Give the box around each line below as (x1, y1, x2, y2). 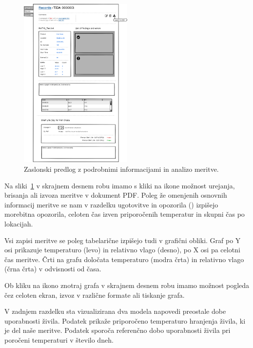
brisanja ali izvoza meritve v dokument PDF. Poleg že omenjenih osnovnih (4, 190, 227, 200)
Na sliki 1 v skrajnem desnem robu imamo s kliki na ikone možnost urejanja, (4, 180, 235, 190)
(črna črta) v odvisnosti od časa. (4, 264, 101, 274)
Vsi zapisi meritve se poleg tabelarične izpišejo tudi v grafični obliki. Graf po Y (4, 235, 241, 245)
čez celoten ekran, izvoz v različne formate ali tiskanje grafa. (4, 289, 185, 300)
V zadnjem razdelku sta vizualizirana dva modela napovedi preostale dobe (4, 306, 226, 316)
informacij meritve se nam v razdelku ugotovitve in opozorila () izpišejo (4, 199, 218, 209)
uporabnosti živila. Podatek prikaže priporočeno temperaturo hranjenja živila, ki (4, 315, 246, 326)
